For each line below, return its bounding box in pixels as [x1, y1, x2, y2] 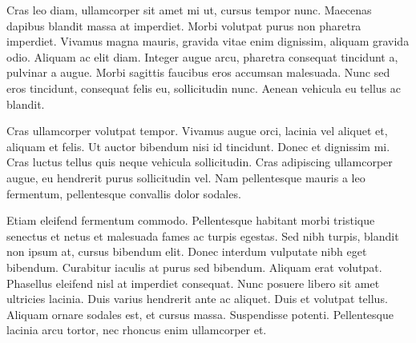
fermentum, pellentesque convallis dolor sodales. [6, 185, 241, 201]
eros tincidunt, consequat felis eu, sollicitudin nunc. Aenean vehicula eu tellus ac [6, 79, 401, 96]
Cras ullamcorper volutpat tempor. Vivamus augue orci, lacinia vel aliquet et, [6, 122, 388, 139]
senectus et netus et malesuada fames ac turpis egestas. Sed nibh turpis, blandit [6, 227, 399, 244]
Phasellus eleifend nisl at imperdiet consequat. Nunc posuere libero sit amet [6, 274, 380, 291]
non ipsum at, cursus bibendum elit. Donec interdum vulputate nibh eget [6, 243, 367, 260]
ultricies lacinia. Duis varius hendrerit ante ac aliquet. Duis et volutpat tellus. [6, 290, 388, 307]
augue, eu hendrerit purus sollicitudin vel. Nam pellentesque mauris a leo [6, 169, 366, 185]
